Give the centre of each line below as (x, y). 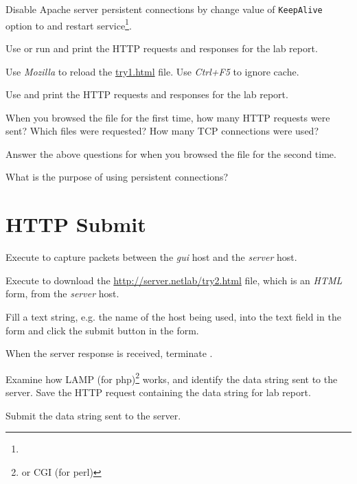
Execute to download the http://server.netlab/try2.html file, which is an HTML (174, 280)
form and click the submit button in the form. (102, 330)
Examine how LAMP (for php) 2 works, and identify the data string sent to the (172, 378)
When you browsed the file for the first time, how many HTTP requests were (168, 117)
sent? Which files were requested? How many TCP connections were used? (162, 131)
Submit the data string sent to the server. (93, 415)
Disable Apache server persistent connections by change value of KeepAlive (164, 9)
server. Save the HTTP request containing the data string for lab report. (158, 392)
